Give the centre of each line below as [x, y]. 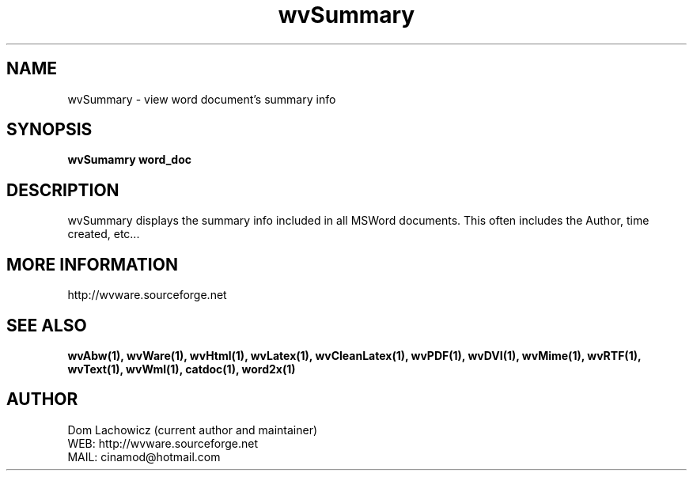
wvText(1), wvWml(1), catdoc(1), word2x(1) [182, 369]
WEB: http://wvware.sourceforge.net [163, 443]
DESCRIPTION [63, 190]
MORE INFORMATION [92, 264]
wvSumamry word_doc [129, 160]
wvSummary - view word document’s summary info [202, 99]
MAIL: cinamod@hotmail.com [144, 456]
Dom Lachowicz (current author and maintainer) [193, 430]
